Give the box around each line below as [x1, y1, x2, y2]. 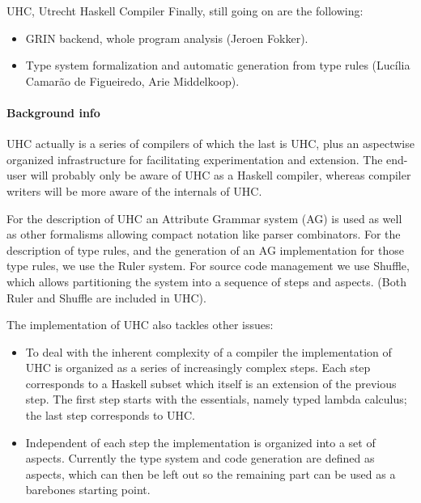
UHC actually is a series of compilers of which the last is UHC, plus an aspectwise [6, 135, 415, 152]
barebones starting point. [25, 481, 151, 498]
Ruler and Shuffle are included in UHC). [6, 289, 206, 306]
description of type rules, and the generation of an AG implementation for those [6, 241, 404, 258]
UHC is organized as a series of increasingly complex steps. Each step [25, 359, 371, 376]
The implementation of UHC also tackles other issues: [6, 316, 274, 333]
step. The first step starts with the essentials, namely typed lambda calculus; [25, 391, 407, 408]
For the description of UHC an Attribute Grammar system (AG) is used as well [6, 209, 402, 226]
